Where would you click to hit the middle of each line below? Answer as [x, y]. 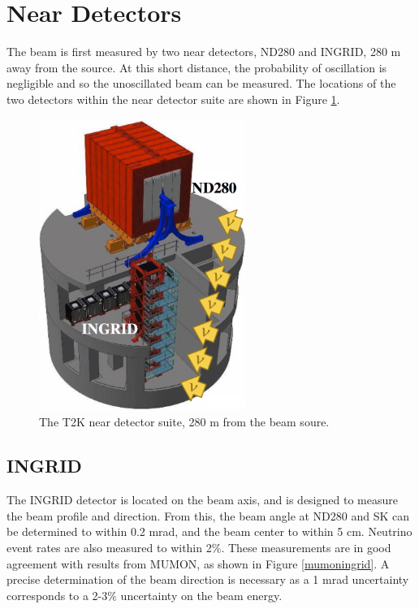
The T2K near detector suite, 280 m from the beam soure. [184, 422]
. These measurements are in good [306, 547]
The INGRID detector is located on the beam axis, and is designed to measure [202, 500]
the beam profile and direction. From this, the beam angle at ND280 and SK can [208, 515]
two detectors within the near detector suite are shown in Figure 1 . [173, 99]
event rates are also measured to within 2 [109, 547]
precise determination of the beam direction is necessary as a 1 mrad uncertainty [208, 579]
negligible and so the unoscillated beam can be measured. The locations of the [201, 83]
